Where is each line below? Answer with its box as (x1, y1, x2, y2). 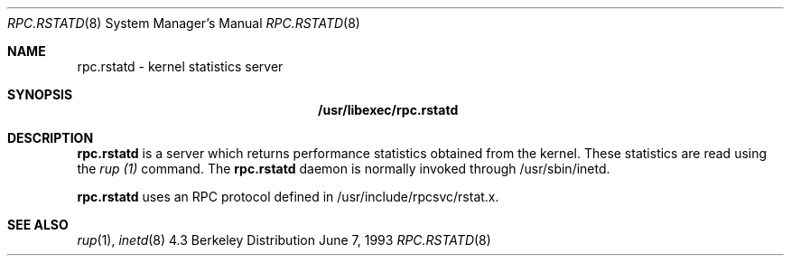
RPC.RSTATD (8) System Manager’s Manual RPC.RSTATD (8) (7, 15, 360, 31)
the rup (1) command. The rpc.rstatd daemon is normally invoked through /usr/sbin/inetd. (77, 161, 610, 176)
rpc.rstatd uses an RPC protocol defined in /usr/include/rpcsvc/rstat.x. (77, 189, 499, 204)
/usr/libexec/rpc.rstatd (318, 102, 459, 117)
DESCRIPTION (7, 130, 94, 146)
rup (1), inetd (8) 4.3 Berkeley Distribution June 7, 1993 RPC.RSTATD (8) (77, 232, 491, 248)
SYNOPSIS (7, 87, 73, 102)
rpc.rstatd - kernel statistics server (77, 59, 284, 74)
